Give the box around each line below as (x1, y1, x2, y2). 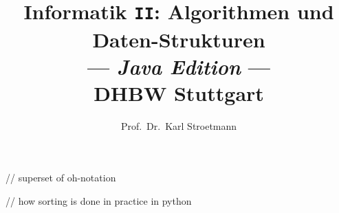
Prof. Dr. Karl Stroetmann (120, 118, 237, 133)
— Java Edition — (87, 52, 270, 80)
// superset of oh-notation (6, 170, 116, 185)
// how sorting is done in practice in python (6, 194, 192, 208)
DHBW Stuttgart (94, 78, 264, 106)
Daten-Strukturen (92, 25, 265, 53)
